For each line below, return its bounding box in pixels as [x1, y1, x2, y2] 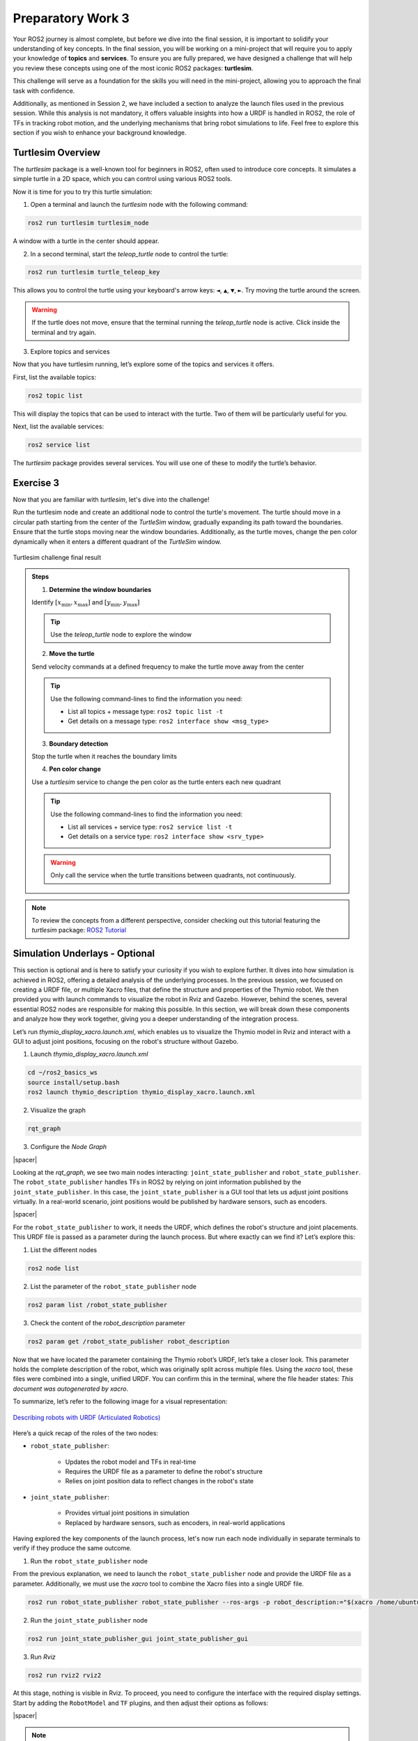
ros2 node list [27, 1264, 79, 1272]
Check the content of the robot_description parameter [30, 1318, 186, 1327]
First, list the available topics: [13, 373, 97, 381]
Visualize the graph [30, 1106, 86, 1114]
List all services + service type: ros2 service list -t [68, 822, 233, 832]
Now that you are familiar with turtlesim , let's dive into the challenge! [13, 495, 210, 504]
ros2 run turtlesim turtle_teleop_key [27, 268, 160, 276]
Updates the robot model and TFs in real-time [65, 1458, 196, 1466]
